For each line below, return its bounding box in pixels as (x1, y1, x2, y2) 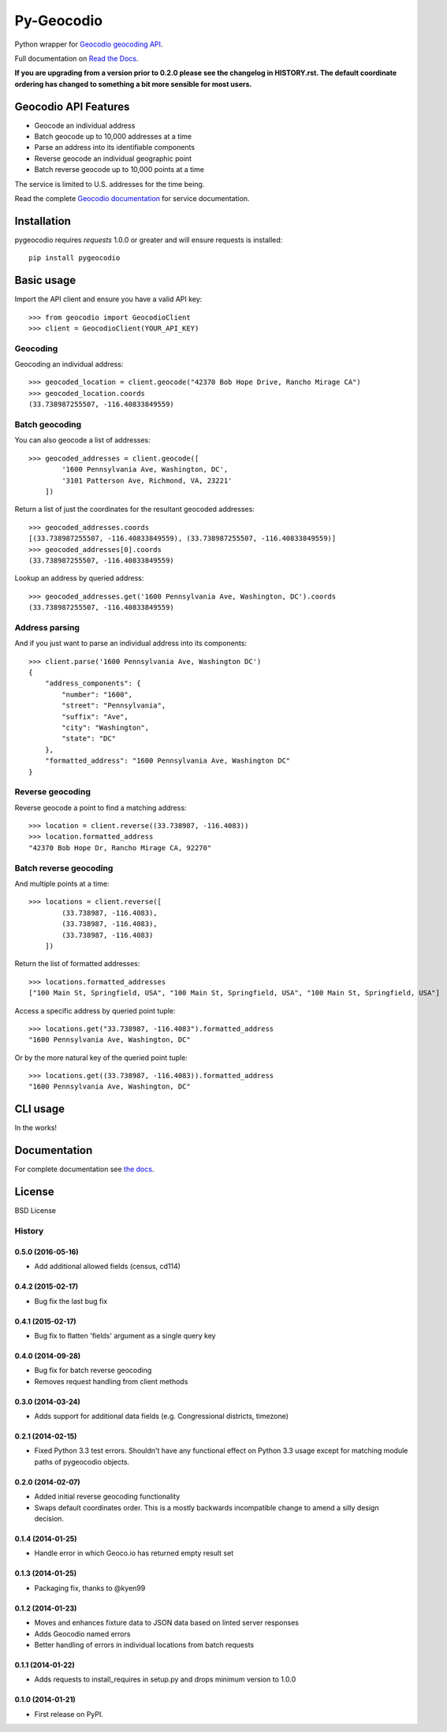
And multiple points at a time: (14, 879, 110, 888)
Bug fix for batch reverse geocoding (34, 1365, 152, 1376)
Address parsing (14, 622, 80, 633)
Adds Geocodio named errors (34, 1629, 131, 1638)
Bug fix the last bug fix (34, 1296, 108, 1305)
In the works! (14, 1123, 58, 1133)
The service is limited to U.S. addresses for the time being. (14, 179, 205, 189)
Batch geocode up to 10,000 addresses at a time (34, 132, 192, 141)
